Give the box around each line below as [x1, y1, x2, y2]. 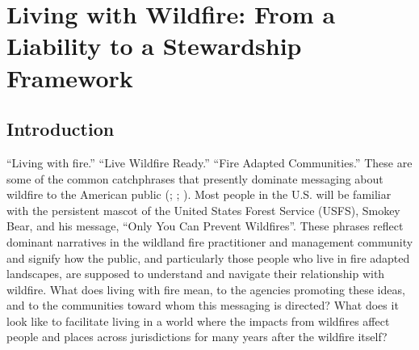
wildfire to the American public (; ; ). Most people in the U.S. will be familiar [6, 186, 392, 203]
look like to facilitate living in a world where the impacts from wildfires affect [6, 312, 390, 329]
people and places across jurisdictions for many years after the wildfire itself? [6, 328, 388, 345]
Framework [6, 61, 133, 94]
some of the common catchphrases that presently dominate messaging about [6, 170, 383, 187]
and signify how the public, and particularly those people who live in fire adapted [6, 249, 410, 266]
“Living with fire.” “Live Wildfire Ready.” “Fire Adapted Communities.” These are [6, 154, 413, 171]
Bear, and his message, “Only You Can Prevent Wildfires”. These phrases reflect [6, 217, 404, 234]
